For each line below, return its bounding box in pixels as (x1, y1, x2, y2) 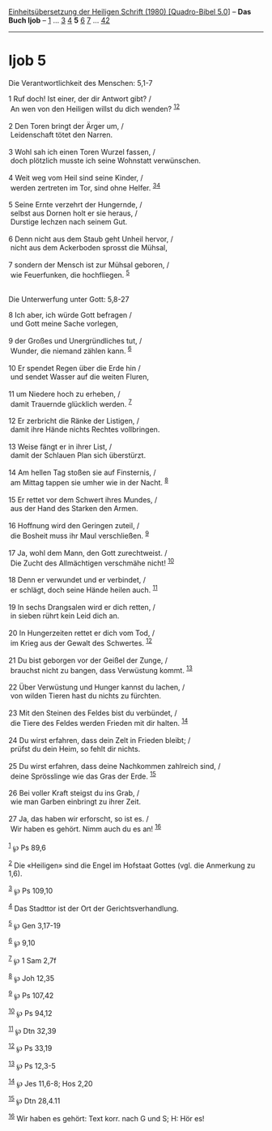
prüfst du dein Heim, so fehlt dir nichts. (10, 744, 141, 753)
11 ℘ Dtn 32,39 (8, 1024, 57, 1035)
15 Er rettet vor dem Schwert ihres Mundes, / (8, 494, 158, 505)
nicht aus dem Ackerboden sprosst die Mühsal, (10, 243, 168, 253)
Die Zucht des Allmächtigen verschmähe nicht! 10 (10, 557, 175, 568)
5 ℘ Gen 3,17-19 (8, 919, 61, 930)
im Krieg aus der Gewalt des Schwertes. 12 (10, 636, 152, 647)
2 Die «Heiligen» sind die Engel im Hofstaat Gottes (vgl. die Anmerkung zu (8, 859, 256, 870)
